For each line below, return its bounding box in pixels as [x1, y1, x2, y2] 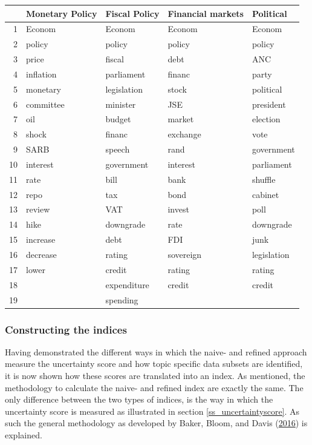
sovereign [167, 248, 202, 260]
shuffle [252, 173, 276, 185]
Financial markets [167, 7, 244, 19]
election [252, 113, 281, 125]
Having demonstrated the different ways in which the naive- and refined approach [5, 345, 307, 358]
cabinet [252, 188, 279, 200]
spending [105, 293, 138, 306]
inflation [26, 67, 57, 80]
